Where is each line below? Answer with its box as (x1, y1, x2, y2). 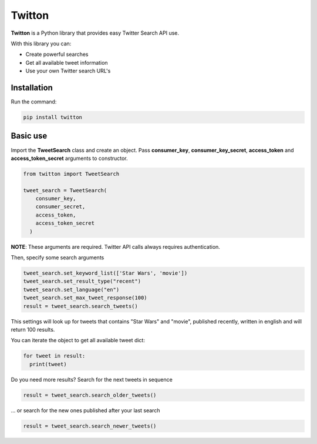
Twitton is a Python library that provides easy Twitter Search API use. (11, 29, 179, 36)
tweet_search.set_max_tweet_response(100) (23, 295, 147, 301)
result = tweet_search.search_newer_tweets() (23, 422, 157, 429)
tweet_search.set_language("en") (23, 286, 120, 293)
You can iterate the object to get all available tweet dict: (11, 337, 145, 344)
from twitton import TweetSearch (23, 171, 120, 177)
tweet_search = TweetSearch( (23, 187, 107, 193)
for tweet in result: (23, 353, 86, 359)
